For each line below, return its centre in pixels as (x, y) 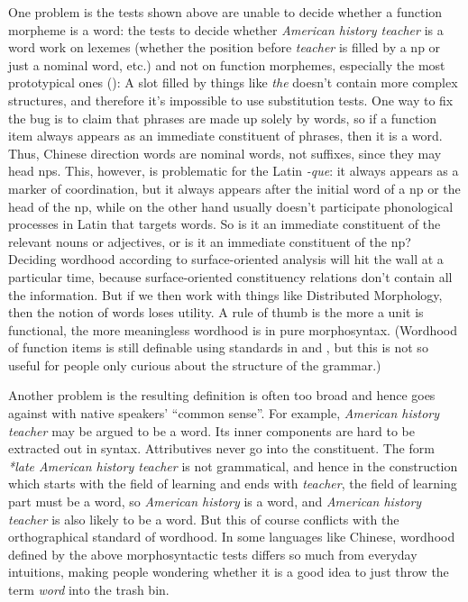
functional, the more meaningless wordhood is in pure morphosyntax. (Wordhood (233, 329)
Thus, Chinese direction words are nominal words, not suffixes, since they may (225, 153)
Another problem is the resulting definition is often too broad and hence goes (222, 395)
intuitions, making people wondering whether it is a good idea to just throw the (229, 572)
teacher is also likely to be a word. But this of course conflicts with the (204, 519)
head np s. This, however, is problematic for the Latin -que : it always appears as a (234, 171)
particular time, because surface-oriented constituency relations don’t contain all (230, 276)
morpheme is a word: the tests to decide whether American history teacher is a (226, 29)
